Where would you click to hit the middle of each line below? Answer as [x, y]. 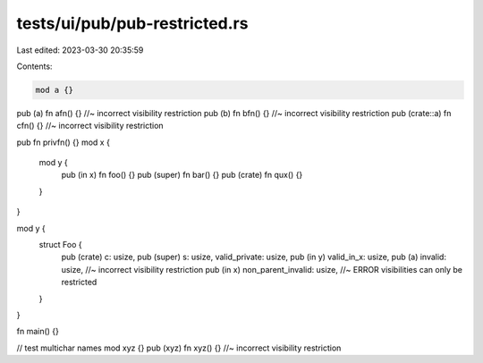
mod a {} [55, 90]
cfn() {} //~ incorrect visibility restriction [90, 126]
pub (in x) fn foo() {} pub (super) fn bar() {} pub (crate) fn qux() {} [182, 175]
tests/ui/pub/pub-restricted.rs [132, 23]
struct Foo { [60, 245]
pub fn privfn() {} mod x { [64, 142]
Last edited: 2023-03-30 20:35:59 [80, 50]
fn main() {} [38, 332]
